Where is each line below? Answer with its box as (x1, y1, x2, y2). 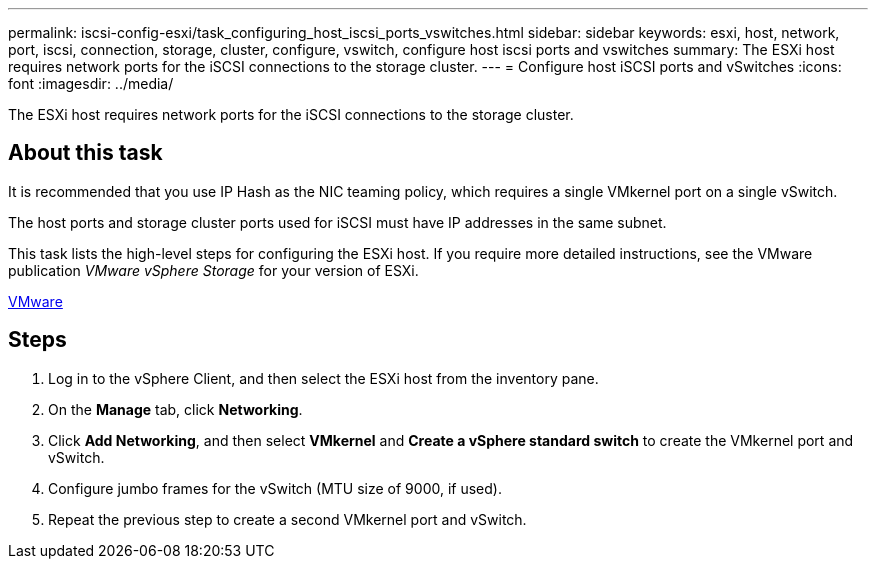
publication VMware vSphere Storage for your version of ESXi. (8, 261, 419, 279)
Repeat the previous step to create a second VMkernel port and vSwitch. (48, 510, 527, 528)
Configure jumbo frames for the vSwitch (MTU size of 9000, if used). (48, 479, 502, 497)
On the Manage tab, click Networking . (48, 400, 303, 418)
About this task (8, 140, 163, 166)
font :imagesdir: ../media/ (8, 75, 174, 92)
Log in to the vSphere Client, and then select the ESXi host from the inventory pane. (48, 369, 599, 387)
